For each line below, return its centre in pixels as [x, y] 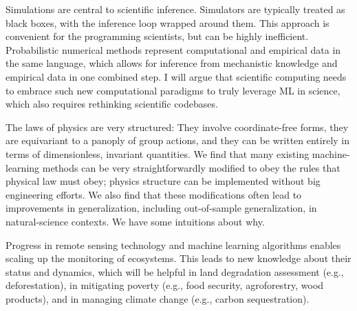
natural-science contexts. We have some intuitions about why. [135, 221]
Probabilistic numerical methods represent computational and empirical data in [173, 49]
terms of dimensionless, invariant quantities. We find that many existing [158, 153]
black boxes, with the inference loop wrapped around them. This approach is [167, 22]
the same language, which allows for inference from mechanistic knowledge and [172, 63]
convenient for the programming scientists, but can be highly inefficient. [157, 36]
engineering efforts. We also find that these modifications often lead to [154, 194]
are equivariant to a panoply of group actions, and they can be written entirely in [178, 140]
